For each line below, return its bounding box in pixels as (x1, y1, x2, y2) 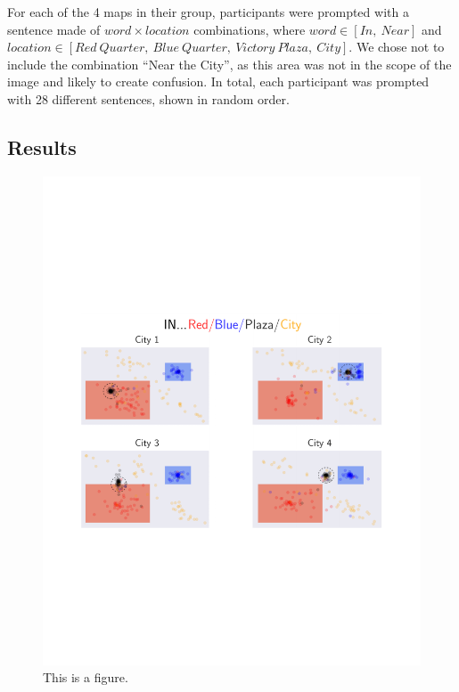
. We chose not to (348, 37, 445, 56)
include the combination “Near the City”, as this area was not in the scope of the (7, 54, 452, 73)
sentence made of (7, 20, 101, 38)
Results (7, 133, 77, 160)
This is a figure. (43, 668, 128, 687)
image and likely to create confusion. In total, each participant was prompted (7, 72, 430, 91)
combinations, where (193, 20, 306, 38)
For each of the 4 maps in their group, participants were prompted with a (7, 3, 409, 20)
